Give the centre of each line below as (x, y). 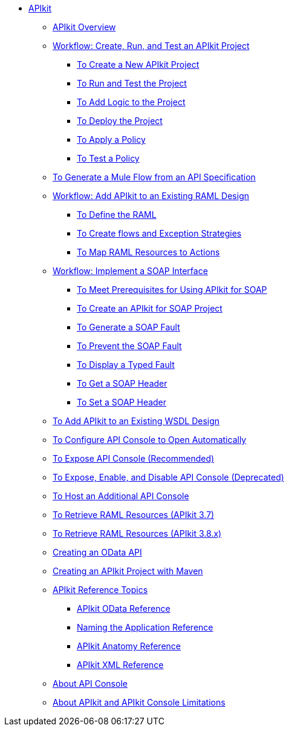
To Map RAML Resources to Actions (148, 252)
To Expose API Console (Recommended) (134, 458)
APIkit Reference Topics (100, 590)
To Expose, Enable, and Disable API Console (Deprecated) (168, 477)
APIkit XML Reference (120, 665)
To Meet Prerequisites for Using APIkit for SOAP (172, 290)
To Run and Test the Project (132, 83)
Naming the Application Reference (145, 627)
